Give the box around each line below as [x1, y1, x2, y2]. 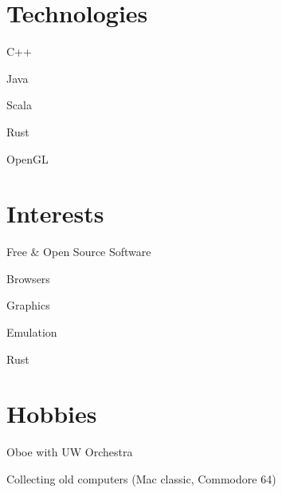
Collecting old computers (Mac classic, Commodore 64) [6, 470, 276, 487]
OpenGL [6, 150, 49, 167]
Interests [6, 197, 104, 230]
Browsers [6, 270, 50, 286]
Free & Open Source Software [6, 243, 151, 260]
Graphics [6, 297, 50, 314]
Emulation [6, 324, 57, 340]
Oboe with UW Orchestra [6, 444, 133, 460]
